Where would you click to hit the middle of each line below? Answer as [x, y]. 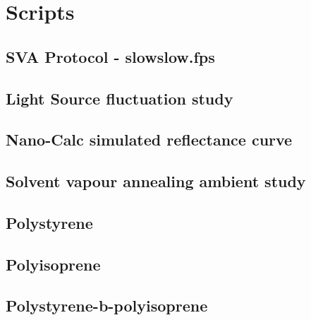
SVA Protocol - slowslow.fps [110, 56]
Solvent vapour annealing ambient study [156, 181]
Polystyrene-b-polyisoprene [107, 306]
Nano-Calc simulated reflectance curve [149, 140]
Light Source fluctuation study [120, 98]
